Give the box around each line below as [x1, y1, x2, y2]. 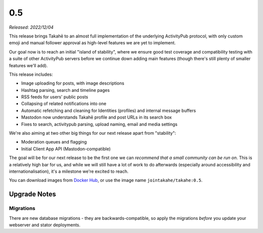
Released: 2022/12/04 [9, 24, 54, 30]
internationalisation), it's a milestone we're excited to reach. [9, 168, 129, 174]
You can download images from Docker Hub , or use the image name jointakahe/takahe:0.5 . [9, 178, 203, 183]
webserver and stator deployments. [9, 222, 80, 228]
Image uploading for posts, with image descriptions [21, 80, 124, 86]
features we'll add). [9, 62, 48, 68]
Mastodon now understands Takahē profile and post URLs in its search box [21, 114, 172, 120]
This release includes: [9, 71, 53, 77]
